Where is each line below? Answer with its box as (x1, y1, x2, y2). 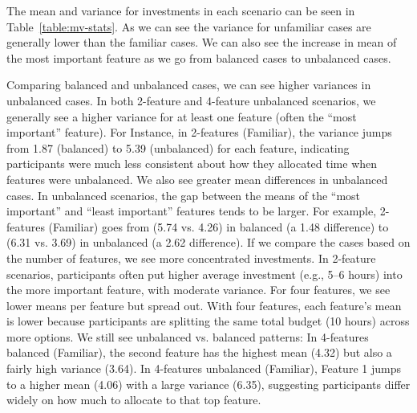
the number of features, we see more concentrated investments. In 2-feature (6, 249, 376, 266)
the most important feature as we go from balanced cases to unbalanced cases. (6, 49, 391, 66)
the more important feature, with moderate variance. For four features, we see (6, 281, 391, 298)
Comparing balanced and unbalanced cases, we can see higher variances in (6, 76, 371, 93)
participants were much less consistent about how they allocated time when (6, 155, 378, 172)
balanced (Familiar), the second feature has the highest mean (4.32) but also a (6, 344, 392, 361)
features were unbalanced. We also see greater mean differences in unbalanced (6, 170, 388, 187)
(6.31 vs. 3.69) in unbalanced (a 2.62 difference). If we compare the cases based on (6, 234, 411, 251)
